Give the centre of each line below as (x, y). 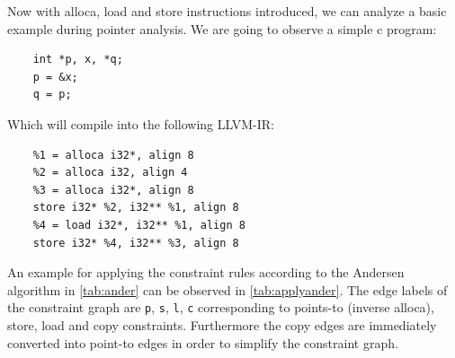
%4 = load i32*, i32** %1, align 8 (139, 225)
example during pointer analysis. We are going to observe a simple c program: (222, 28)
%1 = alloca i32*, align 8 (113, 155)
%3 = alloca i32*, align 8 (113, 190)
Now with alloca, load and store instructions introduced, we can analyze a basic (227, 11)
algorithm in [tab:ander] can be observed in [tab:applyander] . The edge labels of (227, 289)
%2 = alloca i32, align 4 (110, 173)
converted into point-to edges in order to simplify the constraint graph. (203, 342)
